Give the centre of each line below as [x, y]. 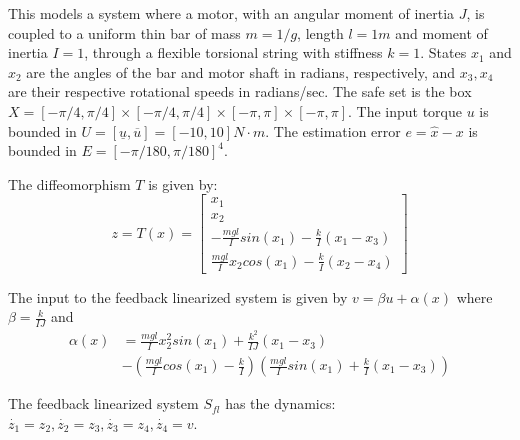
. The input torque [405, 110]
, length [320, 32]
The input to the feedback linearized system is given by [178, 296]
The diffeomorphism [69, 183]
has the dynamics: [280, 403]
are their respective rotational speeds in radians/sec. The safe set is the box [240, 91]
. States [443, 52]
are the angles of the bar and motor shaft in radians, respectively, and [241, 71]
